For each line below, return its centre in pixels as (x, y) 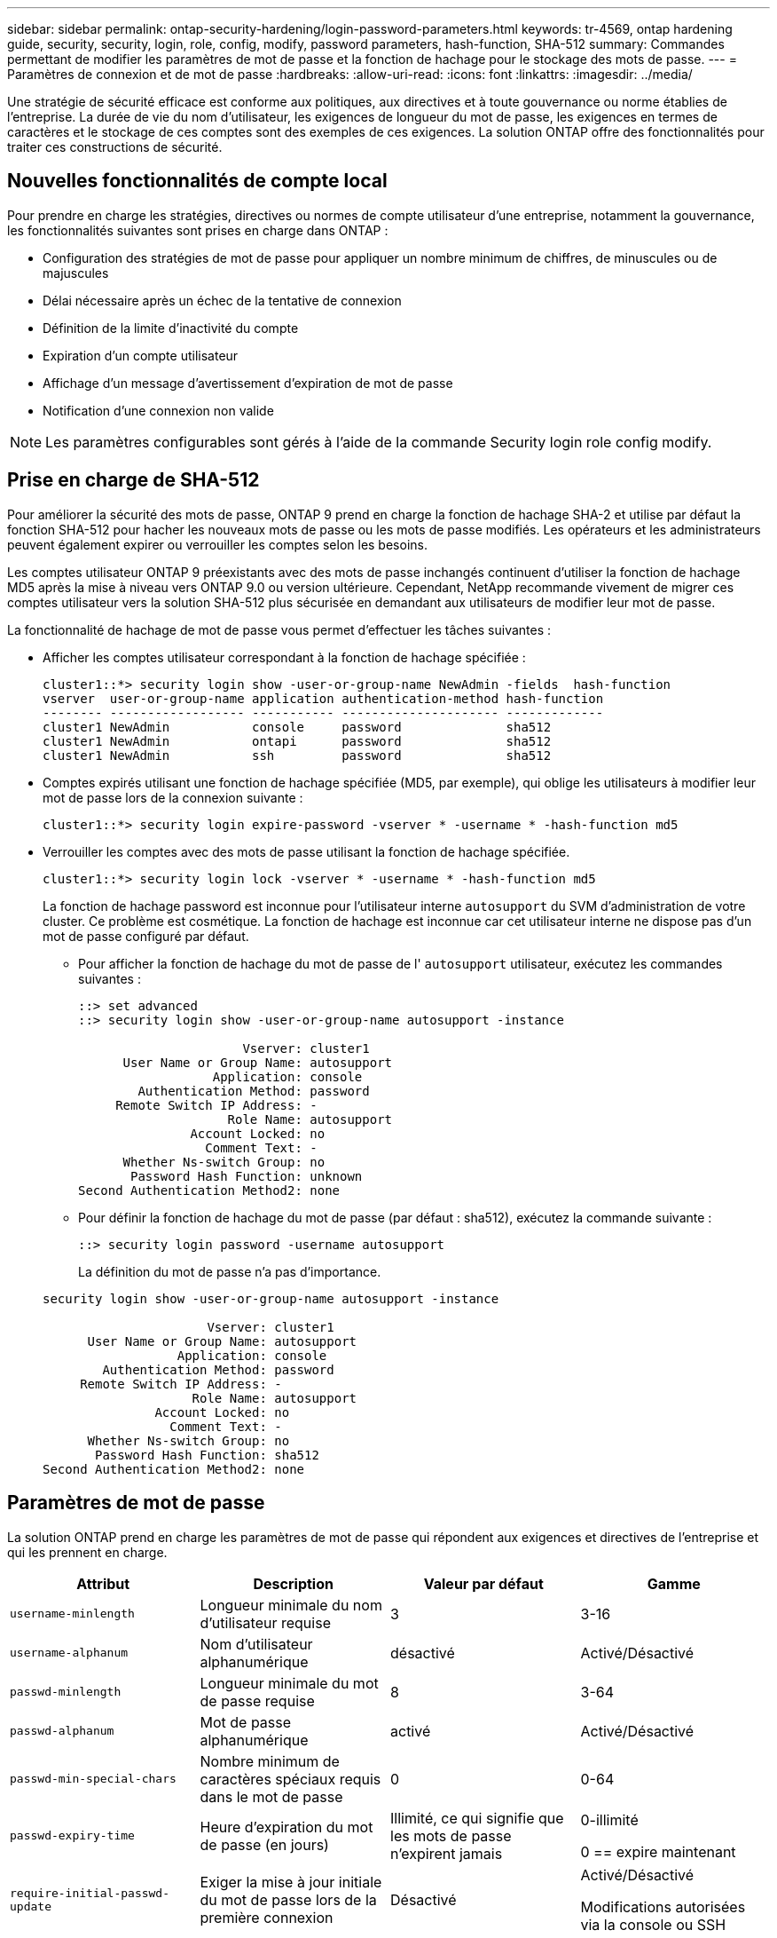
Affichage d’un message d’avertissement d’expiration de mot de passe (248, 383)
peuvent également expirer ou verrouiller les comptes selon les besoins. (217, 544)
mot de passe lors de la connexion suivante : (173, 797)
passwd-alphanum (62, 1731)
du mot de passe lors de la (288, 1899)
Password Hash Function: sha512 (207, 1455)
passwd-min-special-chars (93, 1779)
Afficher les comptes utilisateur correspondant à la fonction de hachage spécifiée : (284, 657)
